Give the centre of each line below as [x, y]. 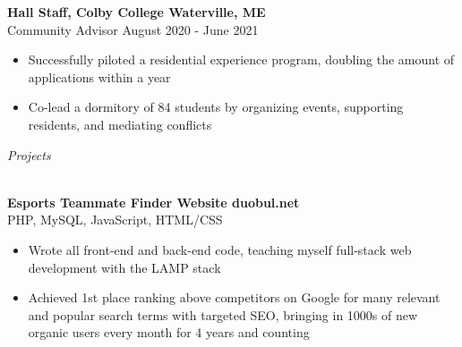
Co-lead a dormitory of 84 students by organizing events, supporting [216, 107]
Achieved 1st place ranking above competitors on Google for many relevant [234, 297]
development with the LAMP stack [124, 267]
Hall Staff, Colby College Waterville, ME [137, 12]
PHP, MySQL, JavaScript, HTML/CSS [115, 220]
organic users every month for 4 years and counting [169, 332]
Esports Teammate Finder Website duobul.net [154, 202]
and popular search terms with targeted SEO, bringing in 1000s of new [223, 314]
